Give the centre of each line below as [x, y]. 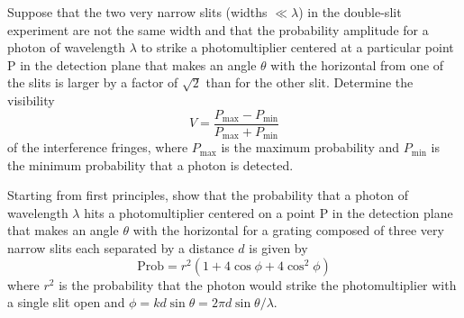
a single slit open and [66, 302]
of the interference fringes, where [98, 147]
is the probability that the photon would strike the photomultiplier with [258, 284]
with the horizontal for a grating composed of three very [288, 230]
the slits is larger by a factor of [93, 82]
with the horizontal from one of [357, 64]
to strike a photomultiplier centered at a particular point [297, 47]
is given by [278, 248]
